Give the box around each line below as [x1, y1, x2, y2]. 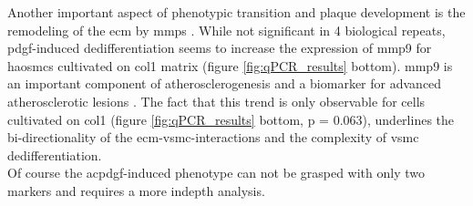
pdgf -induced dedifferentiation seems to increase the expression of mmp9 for [7, 38, 432, 57]
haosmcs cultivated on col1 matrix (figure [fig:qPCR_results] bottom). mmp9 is [7, 56, 453, 75]
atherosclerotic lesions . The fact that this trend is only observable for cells [7, 91, 426, 110]
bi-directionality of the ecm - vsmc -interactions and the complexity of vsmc [7, 128, 419, 147]
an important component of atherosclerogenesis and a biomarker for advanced [7, 74, 442, 93]
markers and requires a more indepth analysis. [7, 180, 265, 200]
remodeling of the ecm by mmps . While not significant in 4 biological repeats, [7, 20, 446, 39]
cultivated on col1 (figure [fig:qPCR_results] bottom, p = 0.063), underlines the [7, 109, 455, 129]
